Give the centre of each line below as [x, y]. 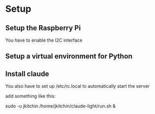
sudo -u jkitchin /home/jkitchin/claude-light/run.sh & [61, 106]
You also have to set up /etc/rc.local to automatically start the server [77, 86]
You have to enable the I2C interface [44, 40]
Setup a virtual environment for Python [69, 56]
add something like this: [31, 96]
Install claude [27, 74]
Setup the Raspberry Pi [43, 28]
